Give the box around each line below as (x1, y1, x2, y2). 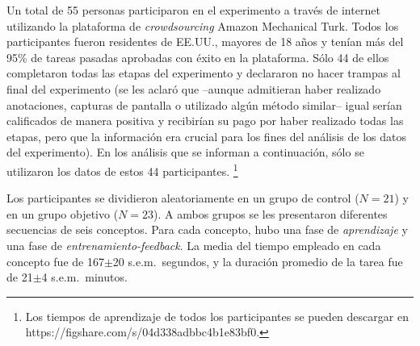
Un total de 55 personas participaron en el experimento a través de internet (6, 2, 380, 18)
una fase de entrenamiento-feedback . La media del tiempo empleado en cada (6, 236, 381, 253)
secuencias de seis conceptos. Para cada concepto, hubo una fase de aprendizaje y (6, 221, 408, 238)
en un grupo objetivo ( (6, 205, 119, 222)
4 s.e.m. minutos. (41, 269, 128, 286)
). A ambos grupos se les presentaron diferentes (153, 205, 388, 222)
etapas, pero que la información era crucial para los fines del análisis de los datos (6, 127, 406, 144)
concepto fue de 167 (6, 252, 104, 269)
